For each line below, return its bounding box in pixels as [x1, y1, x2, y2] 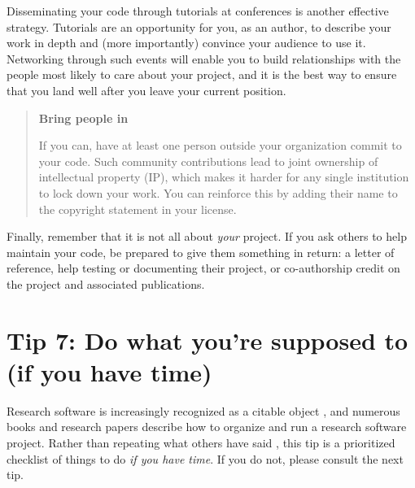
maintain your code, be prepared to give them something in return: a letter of [7, 243, 395, 260]
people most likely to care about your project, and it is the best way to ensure [7, 66, 397, 83]
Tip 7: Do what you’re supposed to [7, 323, 408, 356]
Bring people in [38, 109, 129, 126]
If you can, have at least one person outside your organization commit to [38, 137, 402, 154]
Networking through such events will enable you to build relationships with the [7, 50, 401, 67]
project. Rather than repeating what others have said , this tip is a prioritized [7, 434, 395, 451]
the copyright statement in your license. [38, 200, 237, 217]
